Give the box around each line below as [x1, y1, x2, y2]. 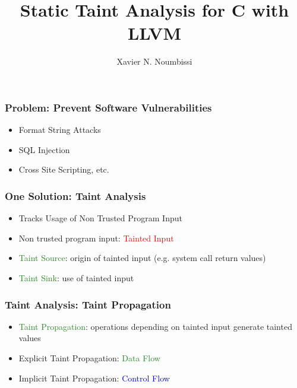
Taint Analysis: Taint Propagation [5, 297, 171, 311]
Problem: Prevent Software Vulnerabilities [5, 100, 212, 115]
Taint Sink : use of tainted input [18, 271, 134, 284]
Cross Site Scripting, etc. [18, 163, 109, 176]
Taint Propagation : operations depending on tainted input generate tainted [18, 320, 292, 332]
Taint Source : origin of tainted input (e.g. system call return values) [18, 252, 266, 264]
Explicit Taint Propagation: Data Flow [18, 351, 160, 364]
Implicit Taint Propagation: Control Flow [18, 371, 170, 384]
